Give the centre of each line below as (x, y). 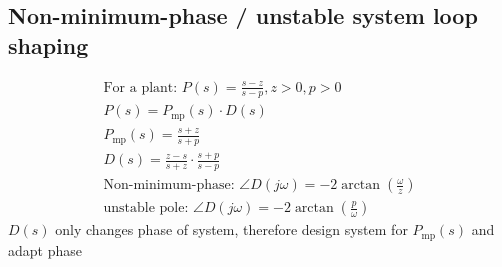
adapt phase (45, 249)
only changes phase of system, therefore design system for (231, 229)
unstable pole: (146, 208)
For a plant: (140, 87)
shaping (48, 44)
